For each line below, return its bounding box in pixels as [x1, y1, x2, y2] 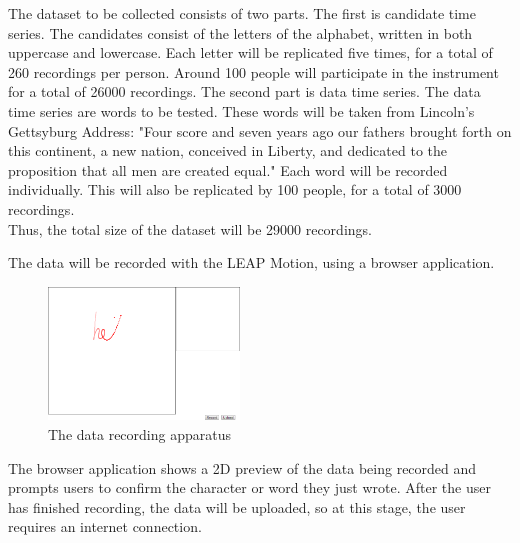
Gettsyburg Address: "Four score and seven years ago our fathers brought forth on [8, 120, 512, 141]
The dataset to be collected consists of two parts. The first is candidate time [8, 3, 476, 23]
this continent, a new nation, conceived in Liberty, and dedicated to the [8, 140, 447, 161]
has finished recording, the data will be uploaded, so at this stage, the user [8, 496, 466, 517]
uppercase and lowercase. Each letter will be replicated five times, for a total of [8, 42, 493, 63]
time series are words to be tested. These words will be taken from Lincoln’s [8, 100, 475, 121]
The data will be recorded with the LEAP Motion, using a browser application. [8, 252, 495, 273]
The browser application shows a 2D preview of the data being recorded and [8, 457, 477, 478]
